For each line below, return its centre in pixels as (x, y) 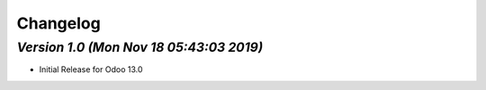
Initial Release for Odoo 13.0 (91, 70)
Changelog (58, 23)
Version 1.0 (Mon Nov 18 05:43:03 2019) (140, 47)
